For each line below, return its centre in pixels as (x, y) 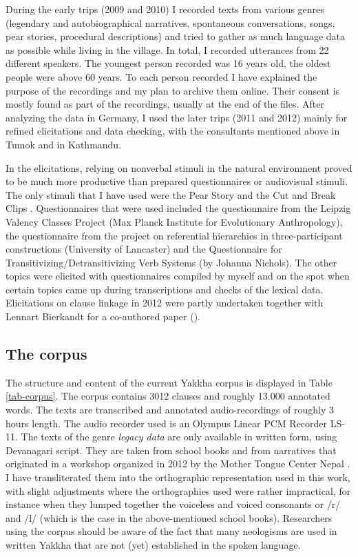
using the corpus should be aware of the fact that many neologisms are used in (171, 531)
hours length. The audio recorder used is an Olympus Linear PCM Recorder (167, 423)
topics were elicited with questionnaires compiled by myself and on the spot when (178, 276)
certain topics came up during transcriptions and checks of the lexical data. (165, 289)
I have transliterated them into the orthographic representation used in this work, (178, 477)
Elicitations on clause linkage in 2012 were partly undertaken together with (165, 303)
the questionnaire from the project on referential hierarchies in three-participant (174, 235)
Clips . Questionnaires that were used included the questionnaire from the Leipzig (178, 208)
